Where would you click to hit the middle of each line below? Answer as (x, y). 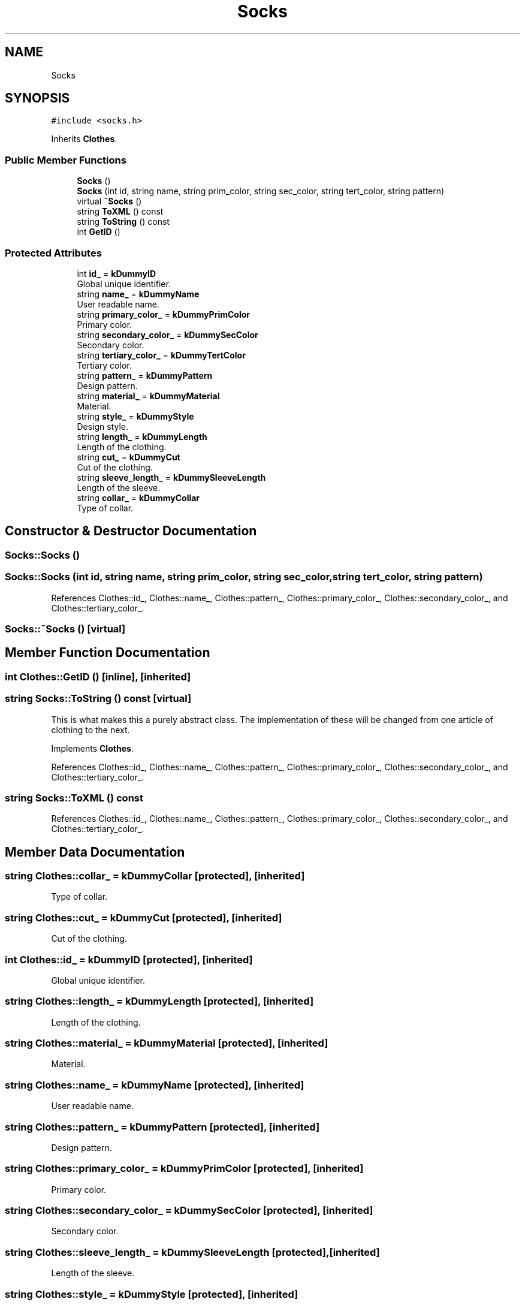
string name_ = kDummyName (138, 294)
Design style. (102, 426)
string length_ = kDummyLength (142, 436)
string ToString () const (123, 222)
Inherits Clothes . (84, 139)
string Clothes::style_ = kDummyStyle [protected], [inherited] (152, 1294)
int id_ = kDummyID (117, 273)
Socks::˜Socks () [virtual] (65, 629)
